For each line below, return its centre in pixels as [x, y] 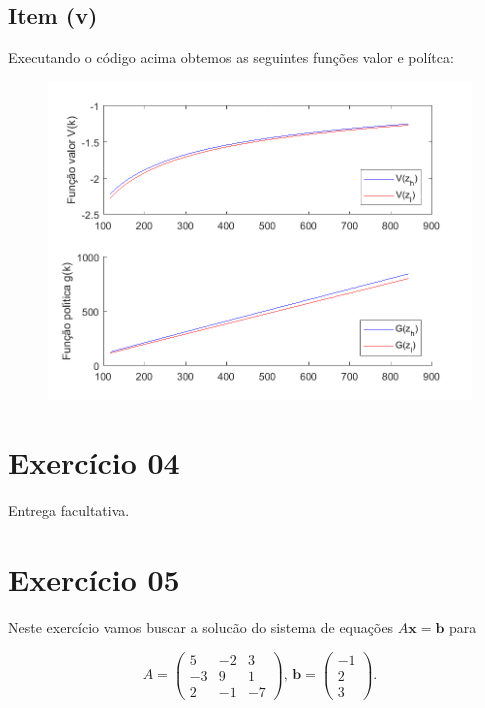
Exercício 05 [94, 579]
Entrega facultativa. [69, 510]
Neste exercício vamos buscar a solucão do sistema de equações [201, 627]
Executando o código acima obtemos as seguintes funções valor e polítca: [231, 57]
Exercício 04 [94, 462]
